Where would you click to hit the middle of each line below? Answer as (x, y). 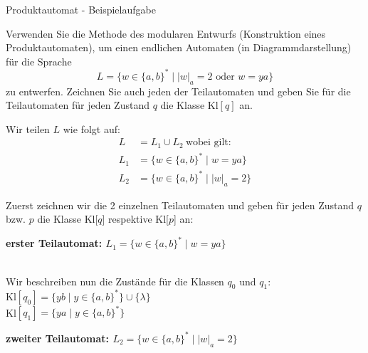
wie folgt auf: (91, 128)
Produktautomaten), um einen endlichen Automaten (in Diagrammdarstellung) (179, 47)
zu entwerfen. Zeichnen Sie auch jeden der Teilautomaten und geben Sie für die (178, 91)
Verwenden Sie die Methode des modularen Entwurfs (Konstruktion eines (166, 33)
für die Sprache (39, 61)
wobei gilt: (208, 143)
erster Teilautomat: (54, 243)
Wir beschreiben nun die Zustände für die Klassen (115, 281)
